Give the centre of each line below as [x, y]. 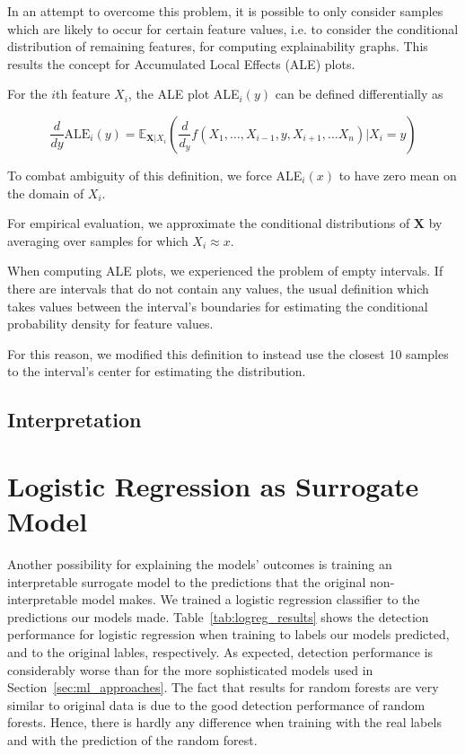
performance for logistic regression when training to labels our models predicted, [228, 634]
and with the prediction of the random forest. [132, 739]
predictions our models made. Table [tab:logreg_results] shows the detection [218, 616]
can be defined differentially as [359, 94]
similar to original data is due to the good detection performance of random [216, 704]
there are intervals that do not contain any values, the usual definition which [218, 288]
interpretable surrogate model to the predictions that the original [187, 581]
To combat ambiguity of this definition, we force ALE [155, 175]
